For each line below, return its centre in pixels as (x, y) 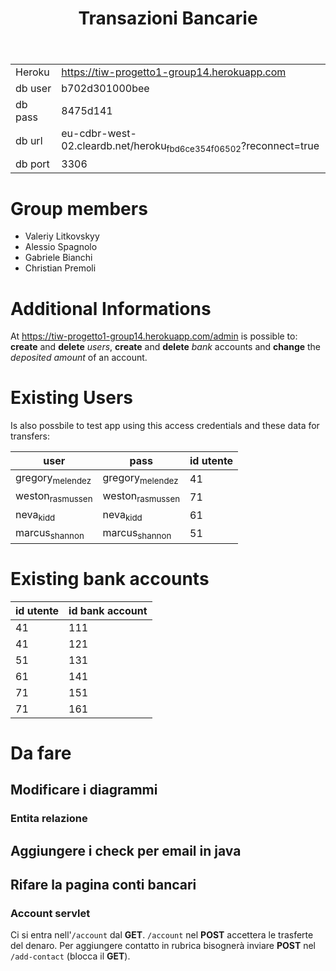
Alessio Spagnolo (61, 247)
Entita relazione (49, 819)
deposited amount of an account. (79, 358)
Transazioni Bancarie (168, 18)
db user (33, 89)
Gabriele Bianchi (58, 258)
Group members (79, 208)
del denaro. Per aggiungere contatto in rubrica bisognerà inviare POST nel (163, 946)
